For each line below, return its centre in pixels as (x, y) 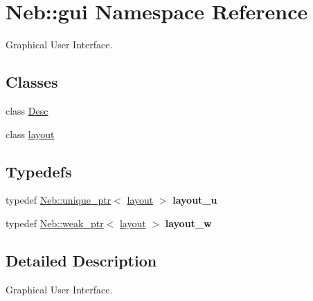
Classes (32, 82)
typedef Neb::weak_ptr (55, 223)
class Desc (27, 110)
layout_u (195, 200)
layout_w (188, 223)
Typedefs (39, 171)
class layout (30, 134)
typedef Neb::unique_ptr (59, 200)
